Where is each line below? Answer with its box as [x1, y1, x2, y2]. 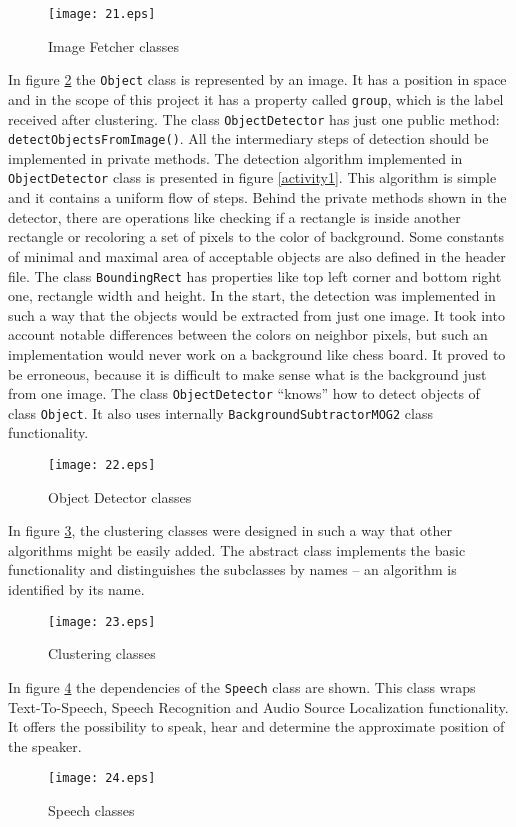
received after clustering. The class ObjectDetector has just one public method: [8, 108, 500, 129]
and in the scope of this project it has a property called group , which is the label [8, 88, 504, 109]
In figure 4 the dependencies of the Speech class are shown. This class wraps [8, 676, 476, 697]
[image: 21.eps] [48, 7, 156, 21]
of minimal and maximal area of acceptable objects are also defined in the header [8, 245, 506, 266]
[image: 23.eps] [48, 614, 156, 629]
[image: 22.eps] [48, 458, 156, 473]
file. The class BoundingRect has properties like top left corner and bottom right [8, 265, 502, 286]
